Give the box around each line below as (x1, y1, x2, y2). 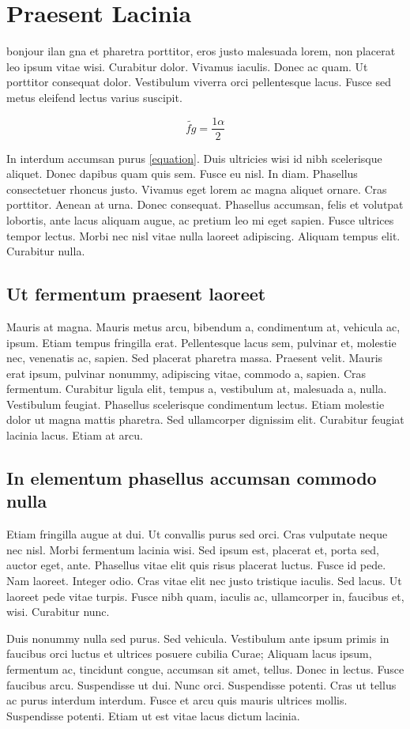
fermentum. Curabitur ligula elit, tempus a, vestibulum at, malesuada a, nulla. (6, 380, 387, 397)
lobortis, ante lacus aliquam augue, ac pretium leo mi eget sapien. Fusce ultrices (6, 211, 394, 228)
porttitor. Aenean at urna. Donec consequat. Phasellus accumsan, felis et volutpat (6, 196, 404, 213)
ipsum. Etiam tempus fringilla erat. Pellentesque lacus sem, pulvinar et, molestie (6, 334, 397, 350)
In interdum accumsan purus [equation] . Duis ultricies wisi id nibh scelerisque (6, 149, 382, 166)
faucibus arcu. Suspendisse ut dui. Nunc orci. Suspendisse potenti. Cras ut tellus (6, 676, 397, 693)
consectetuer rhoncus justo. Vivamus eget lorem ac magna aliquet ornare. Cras (6, 180, 387, 197)
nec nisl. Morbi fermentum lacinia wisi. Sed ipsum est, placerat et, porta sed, (6, 541, 379, 557)
